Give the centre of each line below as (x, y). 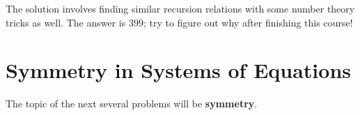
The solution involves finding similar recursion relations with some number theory (180, 8)
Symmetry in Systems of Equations (178, 70)
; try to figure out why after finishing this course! (248, 22)
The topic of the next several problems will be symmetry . (132, 103)
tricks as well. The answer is (66, 22)
